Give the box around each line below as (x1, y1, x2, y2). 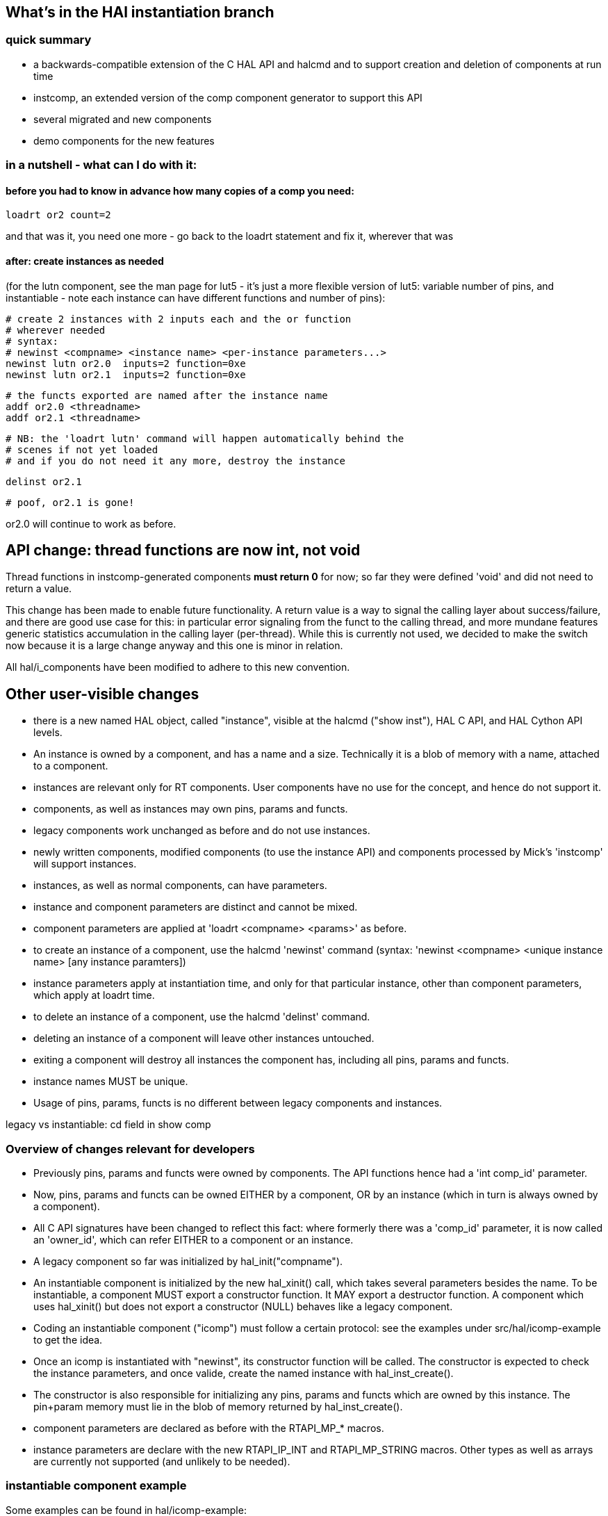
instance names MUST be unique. (33, 1075, 188, 1088)
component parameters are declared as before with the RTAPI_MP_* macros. (33, 1422, 384, 1435)
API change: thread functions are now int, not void (6, 541, 361, 560)
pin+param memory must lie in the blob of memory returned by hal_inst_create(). (33, 1401, 403, 1413)
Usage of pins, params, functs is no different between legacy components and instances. (33, 1097, 443, 1109)
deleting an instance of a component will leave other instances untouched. (33, 1032, 375, 1045)
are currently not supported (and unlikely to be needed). (33, 1456, 290, 1468)
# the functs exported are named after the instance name (6, 389, 328, 401)
